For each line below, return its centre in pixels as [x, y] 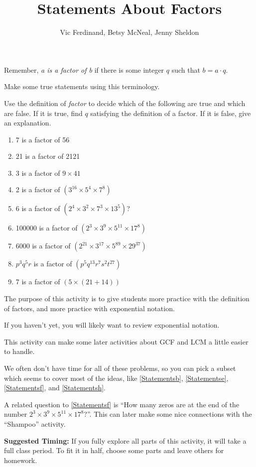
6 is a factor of [38, 208]
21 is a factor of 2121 [48, 156]
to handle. [19, 351]
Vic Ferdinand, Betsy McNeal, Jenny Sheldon [129, 32]
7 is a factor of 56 [43, 139]
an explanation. [28, 123]
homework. [21, 460]
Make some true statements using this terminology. [82, 86]
